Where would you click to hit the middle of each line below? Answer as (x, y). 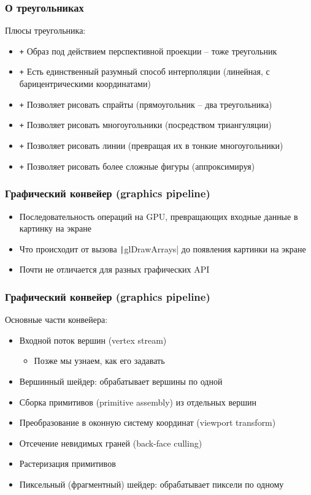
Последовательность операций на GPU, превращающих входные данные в (159, 216)
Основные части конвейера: (56, 319)
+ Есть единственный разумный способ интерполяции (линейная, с (144, 71)
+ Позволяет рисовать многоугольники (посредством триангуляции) (145, 125)
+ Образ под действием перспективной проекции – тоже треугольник (148, 51)
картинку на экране (55, 228)
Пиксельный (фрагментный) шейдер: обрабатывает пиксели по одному (152, 484)
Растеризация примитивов (67, 463)
